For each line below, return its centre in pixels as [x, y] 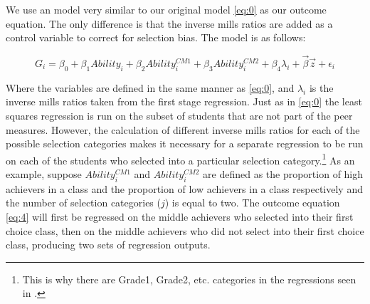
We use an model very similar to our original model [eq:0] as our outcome [166, 9]
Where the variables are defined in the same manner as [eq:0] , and [150, 87]
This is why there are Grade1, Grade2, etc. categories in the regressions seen [189, 279]
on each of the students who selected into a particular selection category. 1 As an [180, 159]
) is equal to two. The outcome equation [252, 203]
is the [321, 87]
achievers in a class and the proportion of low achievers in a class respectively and [184, 188]
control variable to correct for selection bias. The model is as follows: [156, 37]
